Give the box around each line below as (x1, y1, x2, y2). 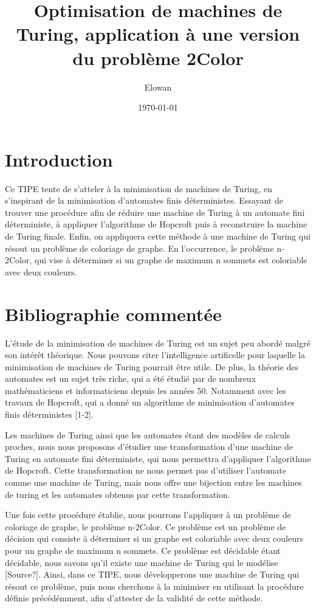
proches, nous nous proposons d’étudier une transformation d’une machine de (5, 440, 293, 453)
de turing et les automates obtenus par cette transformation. (5, 488, 230, 500)
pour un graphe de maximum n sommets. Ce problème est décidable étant (5, 544, 281, 556)
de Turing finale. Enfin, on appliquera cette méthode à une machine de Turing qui (5, 230, 311, 242)
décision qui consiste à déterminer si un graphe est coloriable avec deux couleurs (5, 532, 304, 545)
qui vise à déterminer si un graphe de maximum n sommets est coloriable (35, 254, 307, 266)
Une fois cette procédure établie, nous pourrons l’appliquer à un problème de (5, 508, 291, 521)
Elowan (144, 80, 172, 93)
